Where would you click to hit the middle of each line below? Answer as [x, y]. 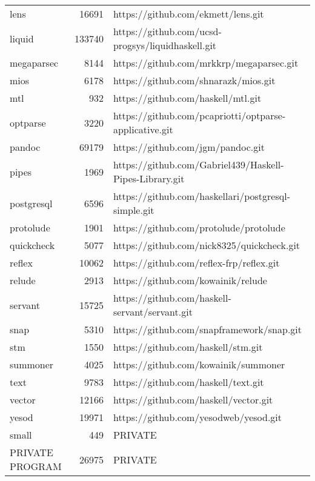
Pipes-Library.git [149, 178]
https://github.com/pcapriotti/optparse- [199, 115]
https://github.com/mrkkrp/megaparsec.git [206, 63]
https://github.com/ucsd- [167, 31]
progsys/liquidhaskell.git [165, 45]
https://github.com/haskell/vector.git [193, 400]
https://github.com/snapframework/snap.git [207, 329]
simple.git [134, 210]
